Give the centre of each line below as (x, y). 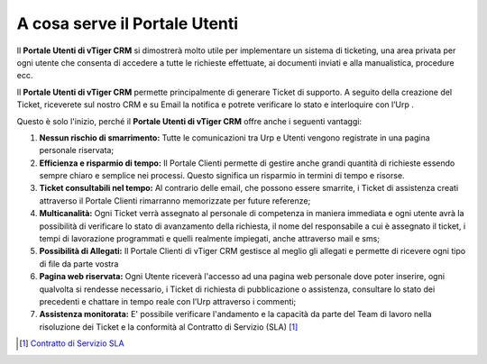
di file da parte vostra (79, 264)
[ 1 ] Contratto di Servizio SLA (72, 343)
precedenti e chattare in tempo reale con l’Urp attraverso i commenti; (168, 301)
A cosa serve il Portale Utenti (128, 23)
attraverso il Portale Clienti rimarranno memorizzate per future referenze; (175, 200)
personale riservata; (77, 150)
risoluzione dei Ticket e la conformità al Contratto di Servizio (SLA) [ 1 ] (169, 327)
